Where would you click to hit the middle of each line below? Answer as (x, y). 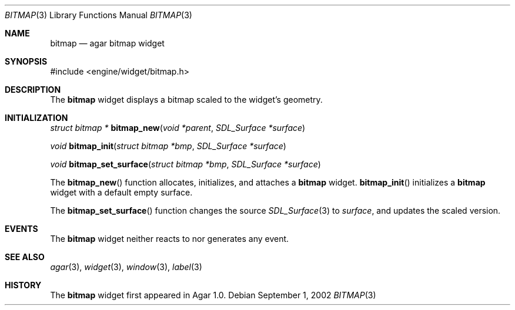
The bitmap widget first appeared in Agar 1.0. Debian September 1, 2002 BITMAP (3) (213, 295)
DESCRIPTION (33, 90)
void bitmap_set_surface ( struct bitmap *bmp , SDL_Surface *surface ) (185, 164)
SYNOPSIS (26, 61)
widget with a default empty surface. (121, 192)
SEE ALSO (25, 257)
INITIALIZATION (36, 118)
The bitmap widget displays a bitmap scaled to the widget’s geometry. (186, 100)
